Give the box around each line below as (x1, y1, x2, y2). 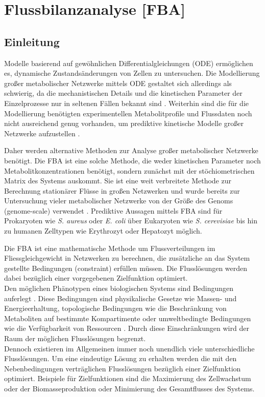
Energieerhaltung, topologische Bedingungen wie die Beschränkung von (4, 303, 227, 314)
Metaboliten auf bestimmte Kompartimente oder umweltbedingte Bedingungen (4, 312, 251, 323)
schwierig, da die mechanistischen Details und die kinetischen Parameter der (4, 88, 243, 98)
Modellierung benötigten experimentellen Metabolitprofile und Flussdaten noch (4, 108, 252, 118)
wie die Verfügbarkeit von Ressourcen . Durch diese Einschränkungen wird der (4, 323, 249, 333)
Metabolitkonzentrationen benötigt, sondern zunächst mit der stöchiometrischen (4, 165, 255, 176)
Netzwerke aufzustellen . (4, 128, 80, 138)
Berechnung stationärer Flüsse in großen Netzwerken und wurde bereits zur (4, 185, 240, 196)
